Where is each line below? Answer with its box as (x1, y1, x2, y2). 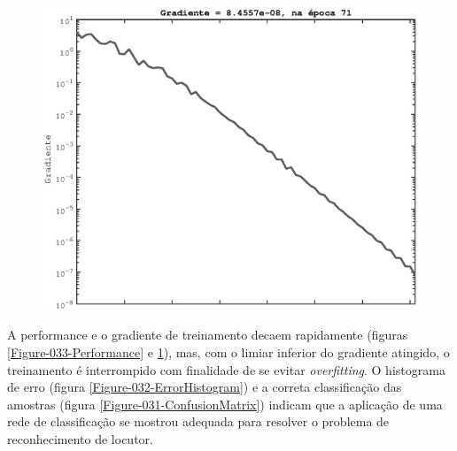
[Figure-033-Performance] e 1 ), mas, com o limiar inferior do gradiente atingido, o (7, 343, 450, 362)
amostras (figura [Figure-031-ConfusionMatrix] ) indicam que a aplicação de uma (7, 394, 443, 413)
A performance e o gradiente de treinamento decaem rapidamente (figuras (7, 325, 408, 344)
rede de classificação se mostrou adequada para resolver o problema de (7, 412, 390, 431)
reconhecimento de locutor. (7, 430, 153, 447)
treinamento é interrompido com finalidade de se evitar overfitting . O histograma (7, 360, 445, 378)
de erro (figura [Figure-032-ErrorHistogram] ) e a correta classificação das (7, 378, 402, 396)
